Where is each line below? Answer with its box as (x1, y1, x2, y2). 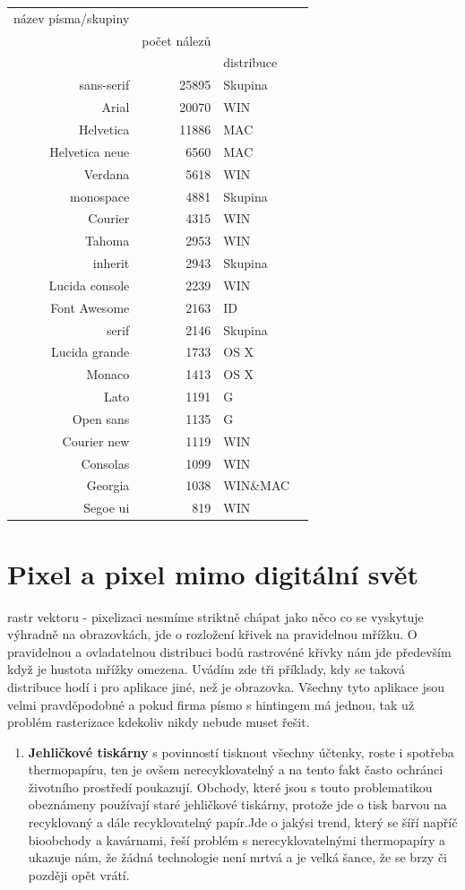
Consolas (81, 454, 130, 472)
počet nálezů (142, 30, 211, 49)
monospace (70, 186, 130, 205)
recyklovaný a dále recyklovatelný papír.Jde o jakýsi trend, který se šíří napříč (28, 813, 458, 832)
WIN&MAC (223, 476, 290, 495)
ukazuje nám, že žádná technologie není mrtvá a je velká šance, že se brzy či (28, 848, 448, 867)
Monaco (86, 365, 130, 384)
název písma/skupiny (13, 8, 130, 27)
